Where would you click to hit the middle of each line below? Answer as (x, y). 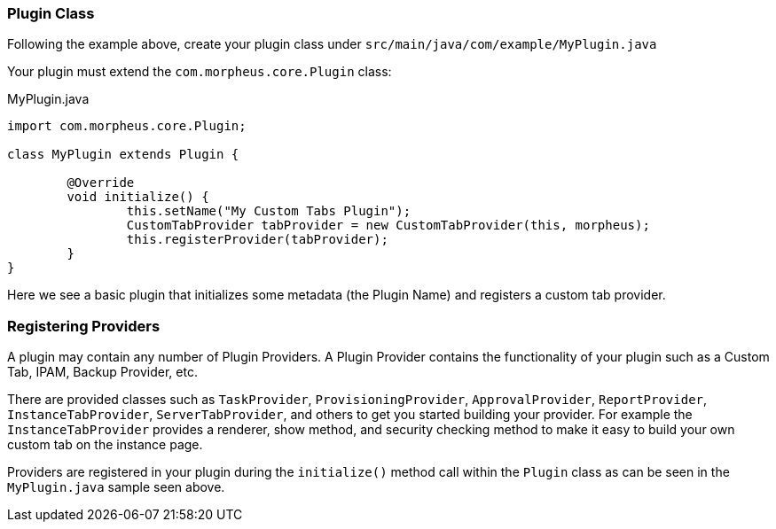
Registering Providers (84, 326)
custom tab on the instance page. (105, 445)
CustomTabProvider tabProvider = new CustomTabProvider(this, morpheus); (388, 226)
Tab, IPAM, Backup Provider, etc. (102, 372)
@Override (101, 183)
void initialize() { (138, 197)
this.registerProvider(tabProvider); (257, 240)
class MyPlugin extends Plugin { (123, 155)
